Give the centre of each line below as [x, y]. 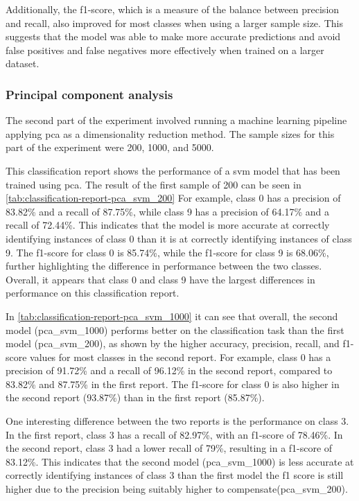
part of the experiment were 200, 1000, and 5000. [110, 147]
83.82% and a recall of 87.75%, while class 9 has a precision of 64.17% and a [168, 211]
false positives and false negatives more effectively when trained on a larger [165, 50]
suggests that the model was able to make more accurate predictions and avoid [173, 36]
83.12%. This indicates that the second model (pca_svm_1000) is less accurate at [180, 461]
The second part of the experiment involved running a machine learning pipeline [176, 120]
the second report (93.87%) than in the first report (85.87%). [135, 397]
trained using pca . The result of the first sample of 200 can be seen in [154, 184]
